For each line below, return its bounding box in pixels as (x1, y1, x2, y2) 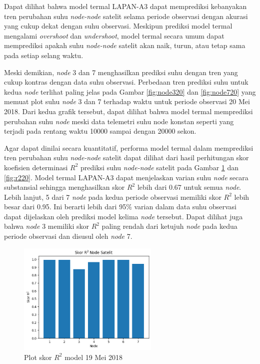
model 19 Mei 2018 (64, 351, 123, 362)
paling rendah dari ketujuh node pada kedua (101, 221, 237, 231)
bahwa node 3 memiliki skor (4, 221, 89, 231)
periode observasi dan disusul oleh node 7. (4, 231, 132, 241)
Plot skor (24, 351, 52, 362)
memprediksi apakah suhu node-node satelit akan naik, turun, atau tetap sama (4, 40, 245, 51)
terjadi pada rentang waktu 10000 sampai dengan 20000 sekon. (4, 126, 196, 136)
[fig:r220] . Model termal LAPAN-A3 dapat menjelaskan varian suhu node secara (4, 172, 248, 182)
